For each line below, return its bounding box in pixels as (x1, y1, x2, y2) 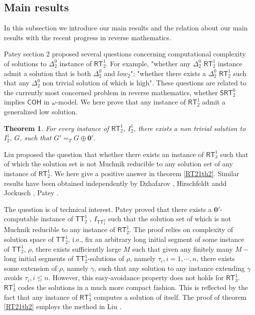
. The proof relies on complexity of (129, 224, 233, 235)
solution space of (4, 234, 54, 244)
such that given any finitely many (132, 243, 233, 254)
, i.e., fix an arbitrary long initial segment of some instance (68, 234, 244, 244)
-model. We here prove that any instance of (56, 97, 186, 107)
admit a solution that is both (4, 68, 91, 78)
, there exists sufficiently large (31, 243, 121, 254)
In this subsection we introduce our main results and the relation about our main (4, 23, 248, 33)
